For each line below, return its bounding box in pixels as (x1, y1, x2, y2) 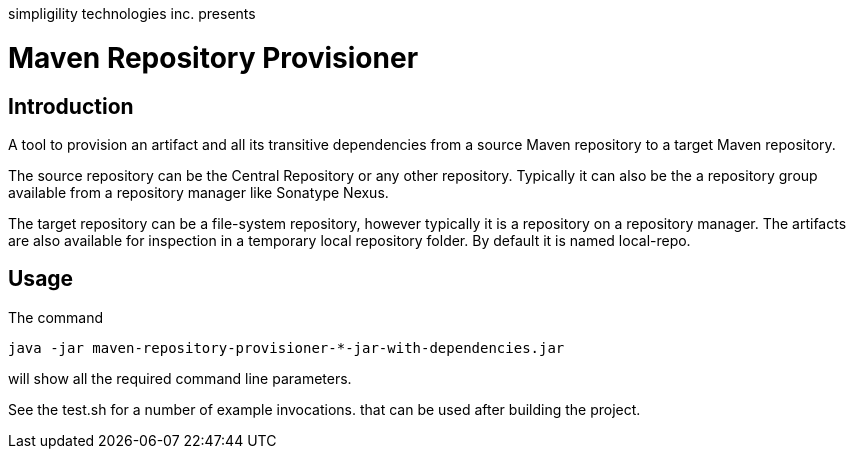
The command (8, 308, 104, 326)
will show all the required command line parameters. (8, 369, 352, 387)
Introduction (8, 93, 134, 119)
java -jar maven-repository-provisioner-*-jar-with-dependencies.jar (8, 339, 565, 356)
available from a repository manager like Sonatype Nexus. (8, 183, 389, 201)
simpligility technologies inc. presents (8, 5, 256, 22)
